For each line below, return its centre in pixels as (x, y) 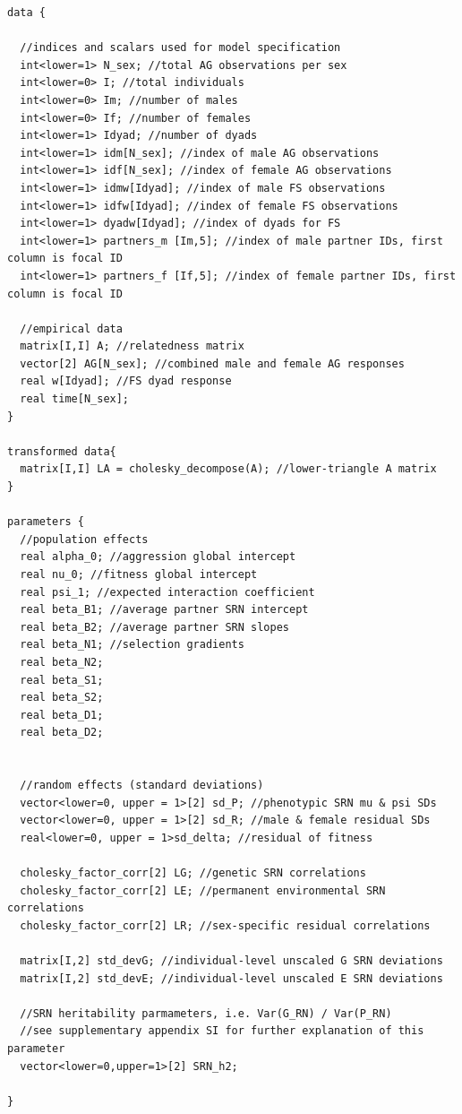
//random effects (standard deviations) (142, 786)
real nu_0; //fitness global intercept (139, 574)
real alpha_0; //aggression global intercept (158, 557)
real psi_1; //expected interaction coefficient (167, 592)
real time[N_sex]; (75, 399)
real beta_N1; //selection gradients (132, 645)
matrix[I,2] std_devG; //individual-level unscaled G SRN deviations (231, 961)
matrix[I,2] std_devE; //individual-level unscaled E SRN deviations (231, 978)
